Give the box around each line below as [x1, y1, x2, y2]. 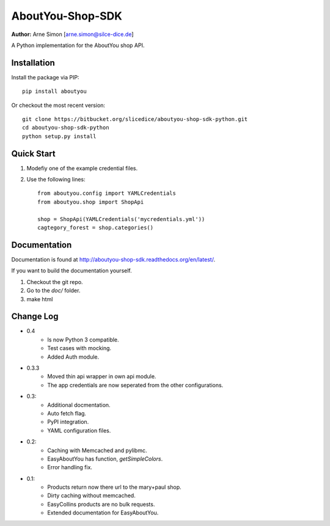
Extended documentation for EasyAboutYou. [47, 509, 159, 516]
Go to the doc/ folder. [26, 287, 81, 294]
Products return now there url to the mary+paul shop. [47, 483, 182, 491]
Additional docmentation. [47, 401, 111, 409]
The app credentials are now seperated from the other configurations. [47, 381, 224, 389]
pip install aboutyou [22, 88, 87, 95]
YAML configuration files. [47, 426, 111, 434]
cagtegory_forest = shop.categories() [37, 224, 154, 232]
